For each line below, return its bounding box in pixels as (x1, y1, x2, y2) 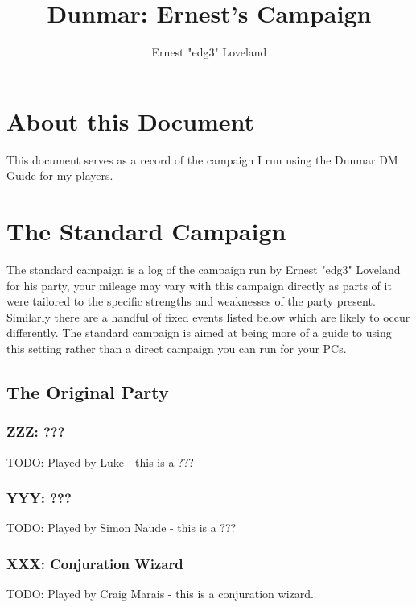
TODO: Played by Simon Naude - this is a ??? (6, 519, 237, 536)
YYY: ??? (6, 488, 72, 508)
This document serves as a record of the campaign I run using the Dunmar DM (6, 151, 398, 168)
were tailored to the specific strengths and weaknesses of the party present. (6, 293, 376, 310)
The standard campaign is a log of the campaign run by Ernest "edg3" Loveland (6, 260, 401, 277)
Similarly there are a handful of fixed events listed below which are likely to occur (6, 308, 410, 325)
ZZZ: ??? (6, 422, 65, 442)
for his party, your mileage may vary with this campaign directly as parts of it (6, 276, 392, 293)
